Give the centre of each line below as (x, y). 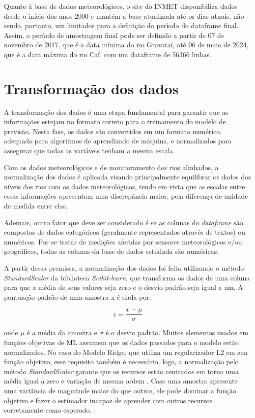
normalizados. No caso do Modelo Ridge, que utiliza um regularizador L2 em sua (126, 352)
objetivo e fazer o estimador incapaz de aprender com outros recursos (108, 400)
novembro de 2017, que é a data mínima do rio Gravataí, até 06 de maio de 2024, (126, 45)
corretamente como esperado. (48, 410)
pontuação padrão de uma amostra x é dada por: (78, 296)
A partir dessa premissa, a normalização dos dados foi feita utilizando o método (124, 268)
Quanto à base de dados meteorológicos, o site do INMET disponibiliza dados (121, 6)
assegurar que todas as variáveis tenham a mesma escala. (90, 151)
